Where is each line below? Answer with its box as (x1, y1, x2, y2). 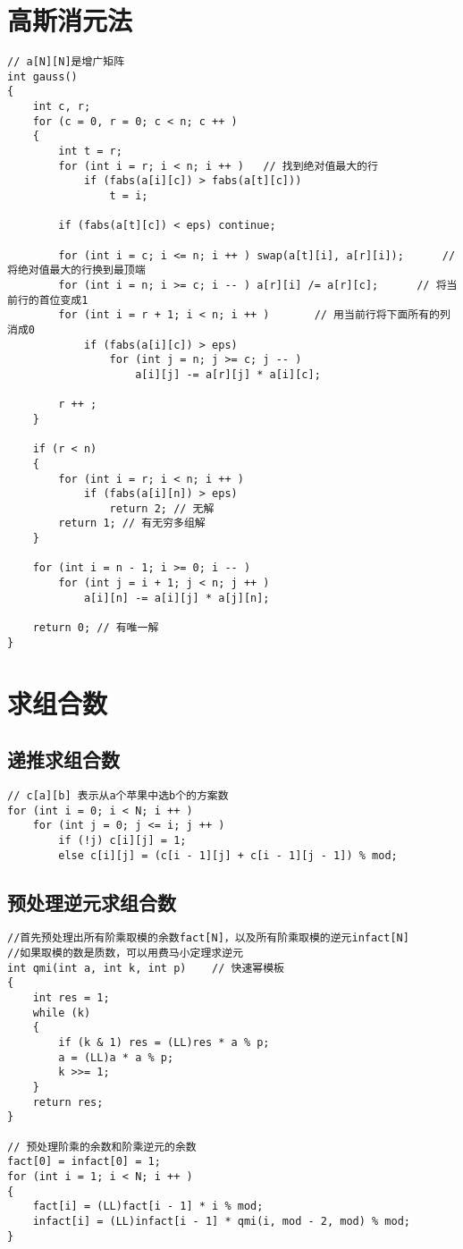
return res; (32, 1095, 104, 1109)
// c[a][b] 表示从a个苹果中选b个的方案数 (7, 789, 229, 802)
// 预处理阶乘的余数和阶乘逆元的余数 (7, 1140, 197, 1153)
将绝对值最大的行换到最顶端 (7, 264, 146, 277)
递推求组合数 (7, 746, 120, 773)
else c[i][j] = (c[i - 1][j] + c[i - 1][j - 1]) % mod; (58, 848, 398, 862)
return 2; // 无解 (109, 502, 215, 515)
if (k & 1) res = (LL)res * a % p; (58, 1036, 270, 1050)
